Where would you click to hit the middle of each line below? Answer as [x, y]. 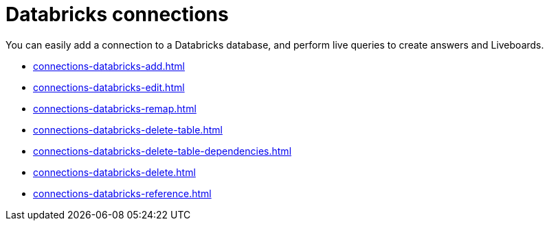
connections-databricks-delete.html [114, 172]
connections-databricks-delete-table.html [128, 129]
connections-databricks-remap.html [115, 108]
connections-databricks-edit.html [109, 87]
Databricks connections [117, 14]
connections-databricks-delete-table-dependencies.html [163, 151]
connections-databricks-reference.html [122, 193]
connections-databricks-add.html [109, 66]
